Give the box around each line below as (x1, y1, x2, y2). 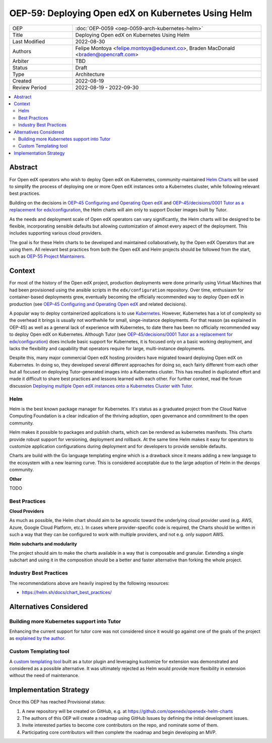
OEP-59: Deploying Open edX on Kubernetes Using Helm (9, 8, 252, 19)
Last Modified (12, 38, 45, 45)
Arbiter (12, 57, 29, 64)
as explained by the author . (9, 635, 65, 641)
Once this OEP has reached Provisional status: (9, 699, 106, 705)
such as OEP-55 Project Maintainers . (9, 253, 86, 259)
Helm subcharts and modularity (9, 541, 78, 547)
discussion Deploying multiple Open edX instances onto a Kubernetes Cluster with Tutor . (9, 383, 193, 389)
